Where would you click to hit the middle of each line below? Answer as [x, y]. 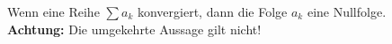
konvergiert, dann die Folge [212, 11]
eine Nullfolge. [347, 11]
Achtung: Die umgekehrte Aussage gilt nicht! [134, 29]
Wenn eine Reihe [53, 11]
